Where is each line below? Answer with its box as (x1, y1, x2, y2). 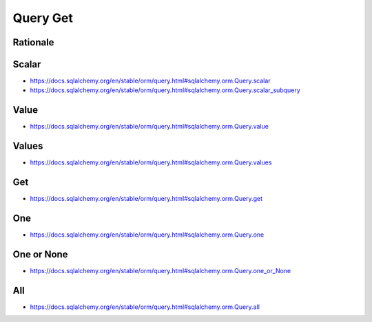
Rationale (12, 36, 54, 48)
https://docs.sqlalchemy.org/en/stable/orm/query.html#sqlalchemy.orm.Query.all (30, 303, 260, 311)
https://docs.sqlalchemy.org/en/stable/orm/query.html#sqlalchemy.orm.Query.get (30, 195, 263, 203)
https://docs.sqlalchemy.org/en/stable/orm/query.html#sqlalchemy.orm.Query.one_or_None (30, 267, 291, 275)
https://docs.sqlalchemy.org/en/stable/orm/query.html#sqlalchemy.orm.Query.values (30, 158, 272, 167)
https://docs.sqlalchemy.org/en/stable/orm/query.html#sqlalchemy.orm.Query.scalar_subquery (30, 86, 301, 94)
